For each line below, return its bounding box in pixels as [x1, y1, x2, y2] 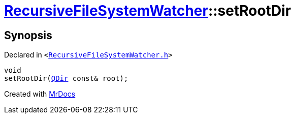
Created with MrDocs [4, 90, 76, 99]
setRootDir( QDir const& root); [4, 74, 128, 83]
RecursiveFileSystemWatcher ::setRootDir [4, 2, 291, 19]
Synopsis [4, 28, 52, 42]
